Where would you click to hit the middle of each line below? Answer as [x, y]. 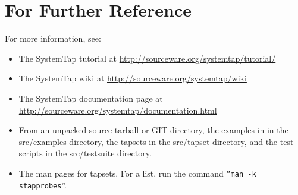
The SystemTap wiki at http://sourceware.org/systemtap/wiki [133, 78]
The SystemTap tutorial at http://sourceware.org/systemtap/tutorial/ [147, 58]
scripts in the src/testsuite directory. [85, 153]
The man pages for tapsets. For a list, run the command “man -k [137, 173]
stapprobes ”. [43, 185]
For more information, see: [53, 38]
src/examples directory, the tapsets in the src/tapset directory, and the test [156, 141]
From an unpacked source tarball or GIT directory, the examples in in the [153, 130]
